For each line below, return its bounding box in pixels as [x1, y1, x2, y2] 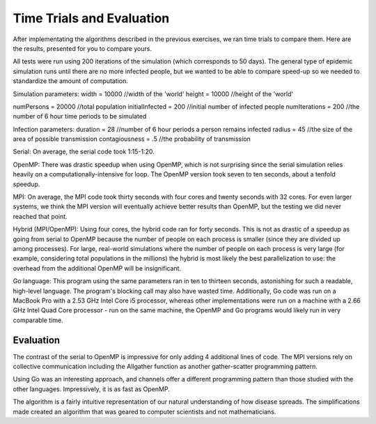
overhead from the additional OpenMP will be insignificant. [13, 264, 181, 272]
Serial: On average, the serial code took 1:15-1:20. [13, 147, 155, 156]
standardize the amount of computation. [13, 77, 128, 85]
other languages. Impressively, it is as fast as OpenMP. [13, 384, 170, 393]
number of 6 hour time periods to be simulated [13, 112, 147, 121]
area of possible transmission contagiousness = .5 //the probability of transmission [13, 135, 251, 143]
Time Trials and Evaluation [13, 10, 170, 26]
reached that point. [13, 212, 68, 220]
